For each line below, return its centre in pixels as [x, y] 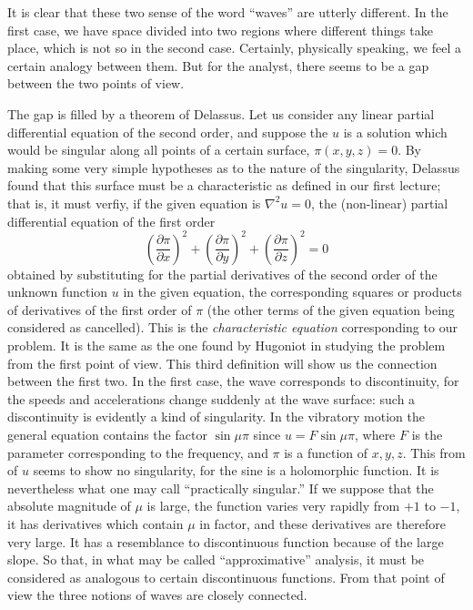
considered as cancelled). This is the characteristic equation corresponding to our [232, 327]
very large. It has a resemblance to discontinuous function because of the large [226, 541]
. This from [434, 452]
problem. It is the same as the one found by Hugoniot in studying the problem [226, 345]
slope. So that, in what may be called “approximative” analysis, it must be [216, 559]
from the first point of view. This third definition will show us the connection [222, 363]
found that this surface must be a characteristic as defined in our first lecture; [224, 185]
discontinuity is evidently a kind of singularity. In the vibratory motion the [216, 417]
